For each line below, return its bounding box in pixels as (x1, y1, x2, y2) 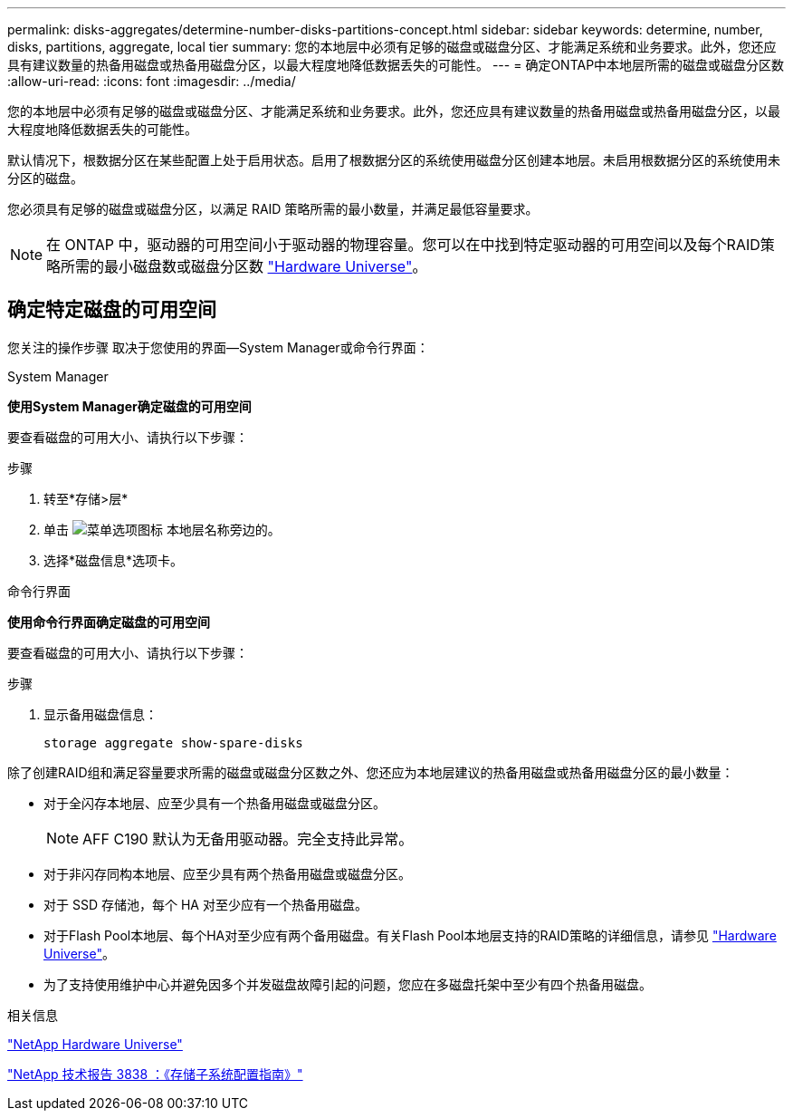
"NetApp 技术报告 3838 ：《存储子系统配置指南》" (7, 1065, 303, 1082)
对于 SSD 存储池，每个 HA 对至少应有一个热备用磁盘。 (43, 896, 368, 912)
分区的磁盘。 (7, 170, 83, 186)
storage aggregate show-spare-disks (43, 735, 303, 750)
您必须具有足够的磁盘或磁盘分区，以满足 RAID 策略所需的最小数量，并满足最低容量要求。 (7, 201, 539, 217)
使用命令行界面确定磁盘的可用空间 (7, 613, 210, 630)
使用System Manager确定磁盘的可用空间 (7, 398, 252, 414)
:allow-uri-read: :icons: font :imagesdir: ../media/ (7, 73, 296, 89)
